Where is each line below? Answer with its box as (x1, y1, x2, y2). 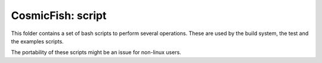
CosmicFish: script (11, 9, 107, 22)
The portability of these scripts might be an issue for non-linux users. (11, 49, 181, 56)
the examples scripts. (11, 37, 64, 45)
